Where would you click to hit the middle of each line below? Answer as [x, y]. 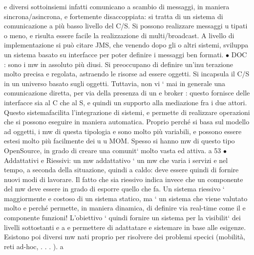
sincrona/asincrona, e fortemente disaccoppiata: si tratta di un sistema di [114, 16]
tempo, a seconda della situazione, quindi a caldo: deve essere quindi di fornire [121, 170]
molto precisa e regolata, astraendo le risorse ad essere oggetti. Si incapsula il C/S [127, 74]
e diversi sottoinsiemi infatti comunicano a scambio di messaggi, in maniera [117, 6]
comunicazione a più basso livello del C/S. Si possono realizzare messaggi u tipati [126, 26]
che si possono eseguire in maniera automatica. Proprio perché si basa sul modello [127, 122]
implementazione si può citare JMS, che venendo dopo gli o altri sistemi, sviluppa [126, 45]
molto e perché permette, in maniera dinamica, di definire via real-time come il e [125, 208]
